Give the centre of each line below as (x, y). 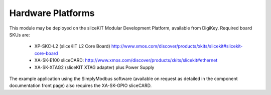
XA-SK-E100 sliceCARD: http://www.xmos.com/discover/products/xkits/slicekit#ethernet (126, 60)
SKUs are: (20, 34)
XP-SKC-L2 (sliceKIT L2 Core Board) (72, 46)
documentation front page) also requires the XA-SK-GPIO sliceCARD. (81, 85)
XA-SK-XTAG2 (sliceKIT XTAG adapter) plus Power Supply (94, 67)
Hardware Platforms (52, 13)
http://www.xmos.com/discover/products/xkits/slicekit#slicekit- (177, 46)
